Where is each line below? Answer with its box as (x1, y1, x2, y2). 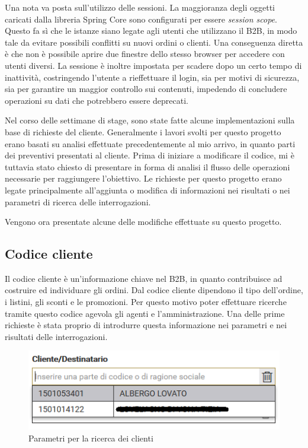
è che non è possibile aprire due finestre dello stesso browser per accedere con (5, 47, 285, 60)
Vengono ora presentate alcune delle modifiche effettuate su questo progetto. (5, 215, 282, 228)
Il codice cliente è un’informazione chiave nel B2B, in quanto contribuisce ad (5, 272, 283, 284)
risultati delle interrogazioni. (5, 330, 108, 342)
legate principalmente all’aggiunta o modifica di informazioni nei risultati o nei (5, 183, 290, 196)
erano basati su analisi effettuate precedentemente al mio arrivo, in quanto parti (5, 137, 296, 150)
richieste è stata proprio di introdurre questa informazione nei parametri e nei (5, 319, 287, 331)
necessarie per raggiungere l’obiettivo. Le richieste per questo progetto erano (5, 172, 282, 185)
